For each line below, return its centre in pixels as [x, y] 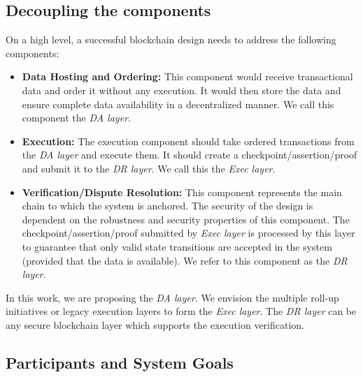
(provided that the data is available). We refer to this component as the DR [185, 260]
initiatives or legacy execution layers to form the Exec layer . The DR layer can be [181, 311]
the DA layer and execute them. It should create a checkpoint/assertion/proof [190, 155]
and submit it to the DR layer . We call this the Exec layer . [149, 168]
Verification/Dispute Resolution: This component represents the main [182, 192]
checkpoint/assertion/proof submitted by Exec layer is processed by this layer [188, 233]
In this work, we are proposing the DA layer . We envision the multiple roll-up [172, 297]
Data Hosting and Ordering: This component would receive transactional [187, 76]
